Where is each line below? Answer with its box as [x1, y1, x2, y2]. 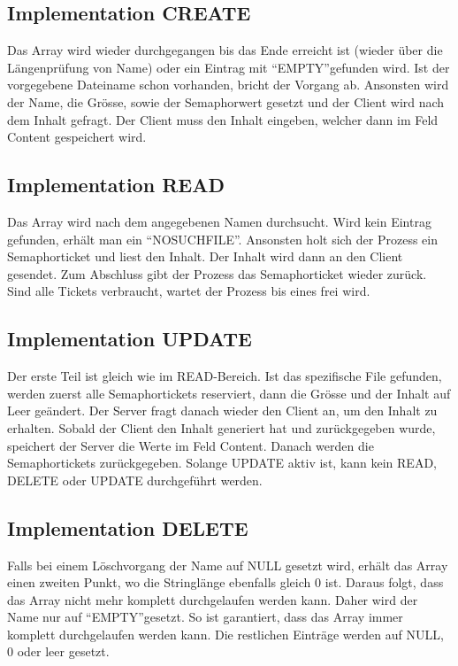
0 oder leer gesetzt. [7, 642, 110, 661]
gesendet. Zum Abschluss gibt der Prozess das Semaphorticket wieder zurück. [7, 264, 427, 283]
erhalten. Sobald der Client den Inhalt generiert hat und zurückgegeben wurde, [7, 418, 436, 437]
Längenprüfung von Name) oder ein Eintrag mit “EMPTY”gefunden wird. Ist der [7, 58, 450, 76]
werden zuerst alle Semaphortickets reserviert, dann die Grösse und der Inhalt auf [7, 383, 451, 402]
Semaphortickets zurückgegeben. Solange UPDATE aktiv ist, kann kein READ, [7, 453, 437, 472]
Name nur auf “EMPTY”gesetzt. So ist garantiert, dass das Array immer [7, 608, 403, 626]
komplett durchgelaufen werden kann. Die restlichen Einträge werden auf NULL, [7, 624, 444, 643]
